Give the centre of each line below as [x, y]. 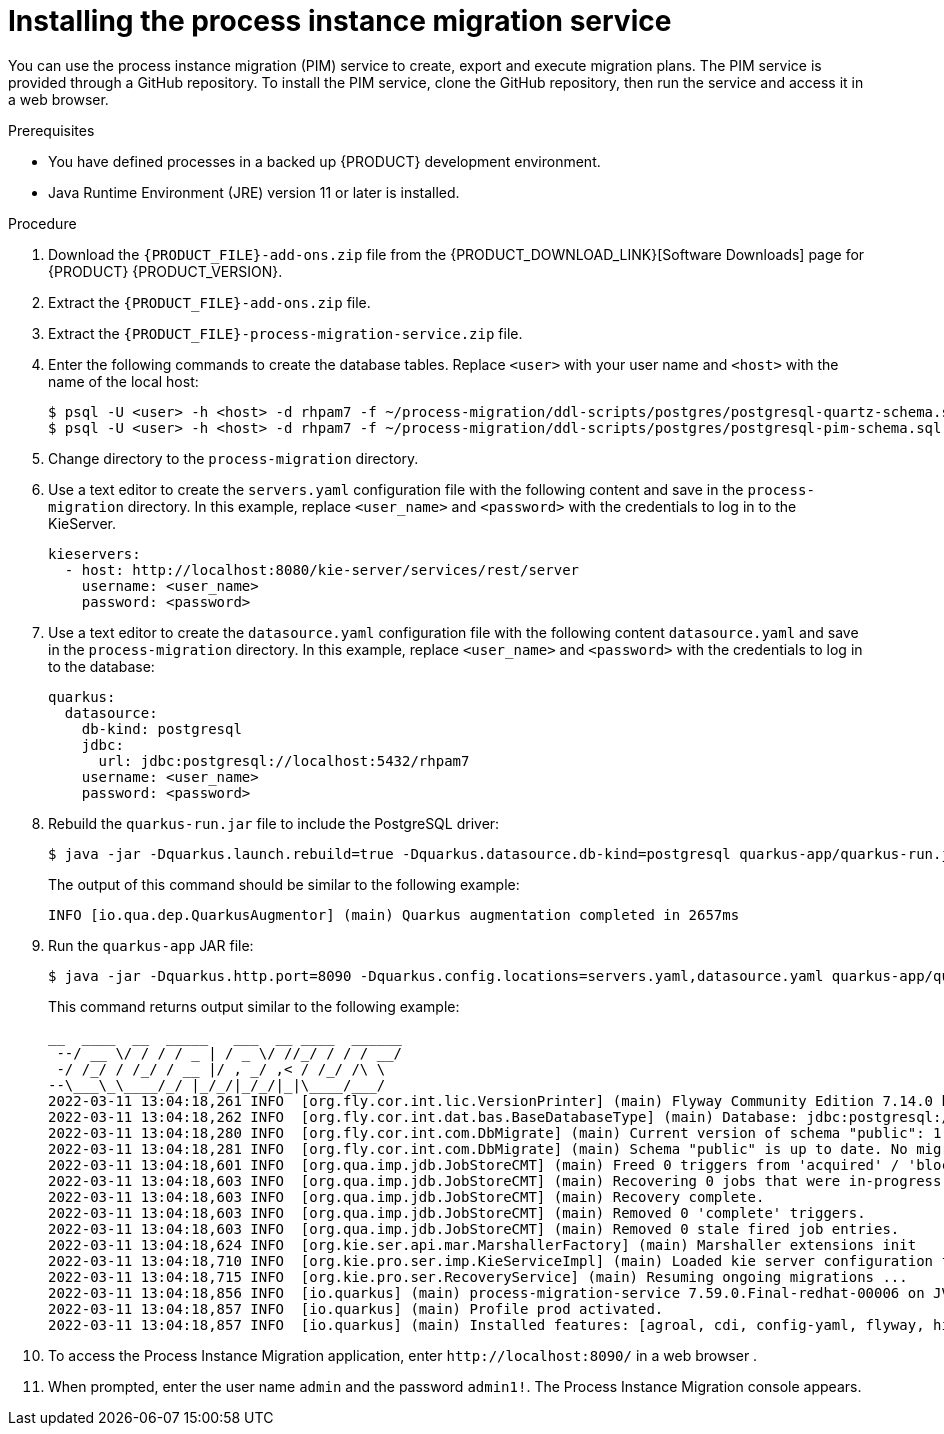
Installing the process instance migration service [340, 21]
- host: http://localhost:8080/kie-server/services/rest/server [322, 569]
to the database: [101, 666]
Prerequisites [51, 130]
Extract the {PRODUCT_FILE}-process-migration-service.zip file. [285, 333]
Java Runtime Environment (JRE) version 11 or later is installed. [254, 192]
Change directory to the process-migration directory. [233, 458]
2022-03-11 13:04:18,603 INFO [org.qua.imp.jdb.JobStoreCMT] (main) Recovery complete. [406, 1196]
